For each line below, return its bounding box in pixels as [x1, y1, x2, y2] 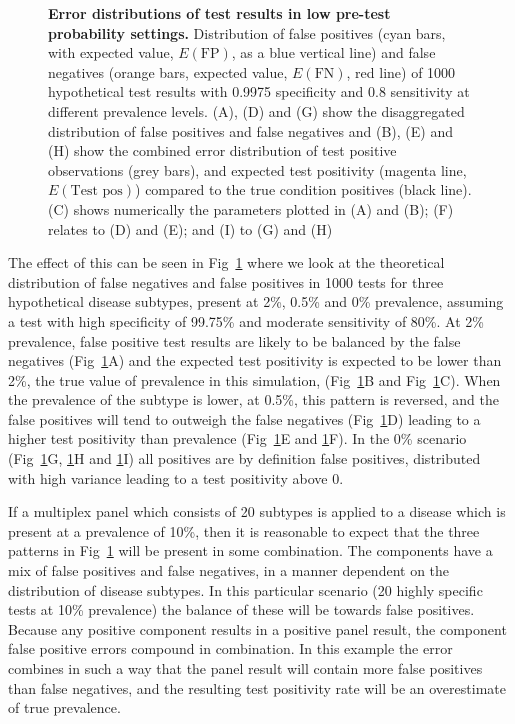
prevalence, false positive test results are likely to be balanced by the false [8, 330, 461, 351]
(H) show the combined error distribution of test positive [48, 140, 397, 161]
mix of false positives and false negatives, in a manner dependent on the [8, 560, 450, 581]
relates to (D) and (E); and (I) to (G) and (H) [48, 218, 333, 239]
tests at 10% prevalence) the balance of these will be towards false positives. [8, 599, 475, 620]
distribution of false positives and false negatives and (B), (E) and [48, 120, 453, 141]
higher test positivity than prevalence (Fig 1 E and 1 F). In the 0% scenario [8, 428, 467, 449]
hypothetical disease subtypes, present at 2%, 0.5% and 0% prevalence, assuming [8, 291, 504, 312]
